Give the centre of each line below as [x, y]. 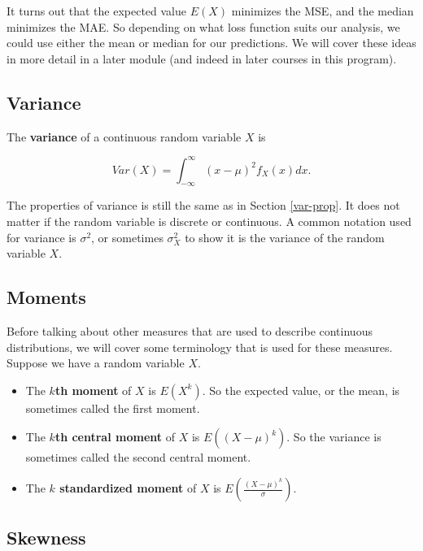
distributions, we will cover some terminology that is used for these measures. [200, 347]
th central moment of [115, 437]
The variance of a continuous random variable [124, 136]
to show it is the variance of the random [285, 237]
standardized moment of [128, 488]
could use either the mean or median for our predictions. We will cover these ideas [211, 43]
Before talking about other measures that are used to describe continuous [190, 331]
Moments [46, 297]
